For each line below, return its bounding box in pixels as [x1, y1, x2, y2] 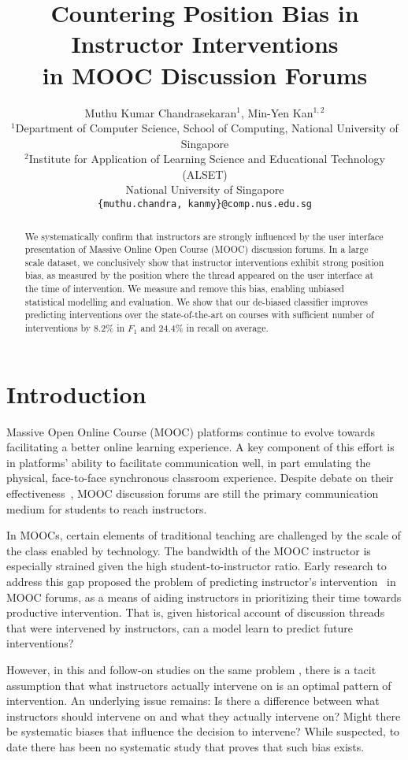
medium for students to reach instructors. [6, 500, 207, 517]
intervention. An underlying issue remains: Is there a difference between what [6, 692, 380, 709]
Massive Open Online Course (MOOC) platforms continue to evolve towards [6, 423, 375, 439]
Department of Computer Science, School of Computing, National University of [15, 120, 399, 136]
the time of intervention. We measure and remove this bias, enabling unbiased [24, 282, 344, 295]
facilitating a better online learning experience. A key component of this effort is [6, 439, 395, 455]
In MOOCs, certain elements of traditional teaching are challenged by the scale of [6, 527, 401, 543]
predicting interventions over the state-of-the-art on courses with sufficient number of [24, 308, 374, 321]
